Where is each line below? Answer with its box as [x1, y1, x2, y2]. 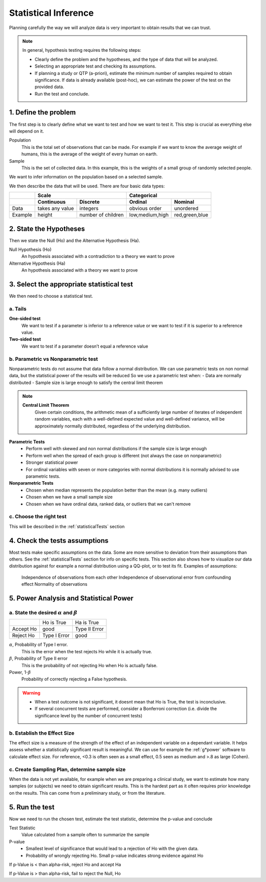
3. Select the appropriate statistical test [9, 280, 133, 288]
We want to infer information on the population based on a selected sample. [9, 174, 164, 180]
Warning [22, 690, 40, 696]
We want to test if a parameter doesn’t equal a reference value [21, 343, 148, 349]
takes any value [37, 205, 74, 212]
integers [79, 205, 99, 212]
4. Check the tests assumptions [9, 536, 109, 545]
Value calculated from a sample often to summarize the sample [21, 832, 150, 838]
